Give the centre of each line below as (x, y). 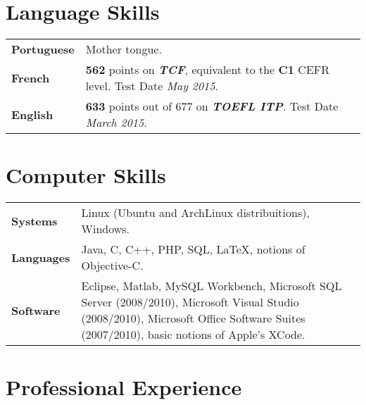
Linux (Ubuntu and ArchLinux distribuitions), (195, 213)
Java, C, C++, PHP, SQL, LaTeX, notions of (193, 249)
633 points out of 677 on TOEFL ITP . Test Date (212, 106)
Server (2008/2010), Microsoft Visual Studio (190, 302)
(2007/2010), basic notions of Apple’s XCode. (193, 335)
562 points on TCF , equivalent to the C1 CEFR (208, 70)
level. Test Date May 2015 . (152, 86)
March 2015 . (116, 123)
